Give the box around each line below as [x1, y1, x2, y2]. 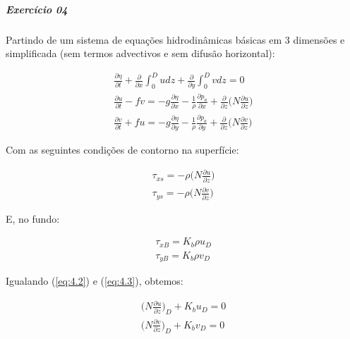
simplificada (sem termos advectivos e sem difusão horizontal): [6, 46, 275, 61]
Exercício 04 [6, 1, 68, 16]
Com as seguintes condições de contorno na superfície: [6, 142, 239, 157]
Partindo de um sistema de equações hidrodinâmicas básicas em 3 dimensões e [6, 32, 345, 47]
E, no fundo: [6, 211, 60, 226]
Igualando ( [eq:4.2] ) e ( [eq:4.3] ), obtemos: [6, 273, 183, 288]
